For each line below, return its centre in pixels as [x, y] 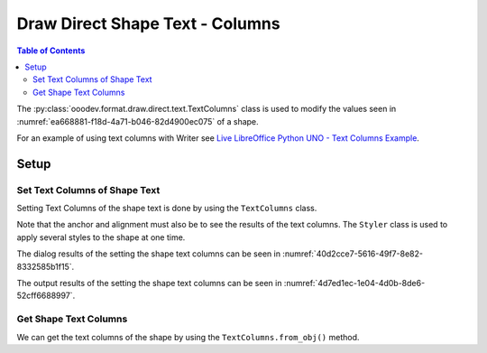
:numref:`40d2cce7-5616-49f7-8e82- [353, 254]
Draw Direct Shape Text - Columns [148, 23]
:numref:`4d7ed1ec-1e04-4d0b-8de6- [354, 283]
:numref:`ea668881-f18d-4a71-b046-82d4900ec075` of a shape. [138, 121]
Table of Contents [51, 51]
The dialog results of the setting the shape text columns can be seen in [149, 254]
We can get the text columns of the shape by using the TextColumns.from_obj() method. [188, 337]
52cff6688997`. [46, 296]
